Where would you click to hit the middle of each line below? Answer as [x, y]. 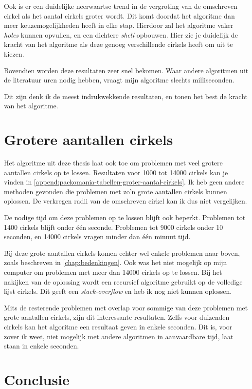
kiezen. [14, 53]
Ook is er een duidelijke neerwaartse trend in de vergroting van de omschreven [121, 6]
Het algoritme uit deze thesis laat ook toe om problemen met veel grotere [113, 163]
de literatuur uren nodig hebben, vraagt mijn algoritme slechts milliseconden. [119, 80]
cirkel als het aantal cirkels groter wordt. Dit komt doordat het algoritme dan [119, 15]
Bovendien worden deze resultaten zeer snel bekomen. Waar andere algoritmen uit [126, 70]
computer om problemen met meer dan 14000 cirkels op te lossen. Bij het [113, 272]
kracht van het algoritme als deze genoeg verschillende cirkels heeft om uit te [118, 44]
